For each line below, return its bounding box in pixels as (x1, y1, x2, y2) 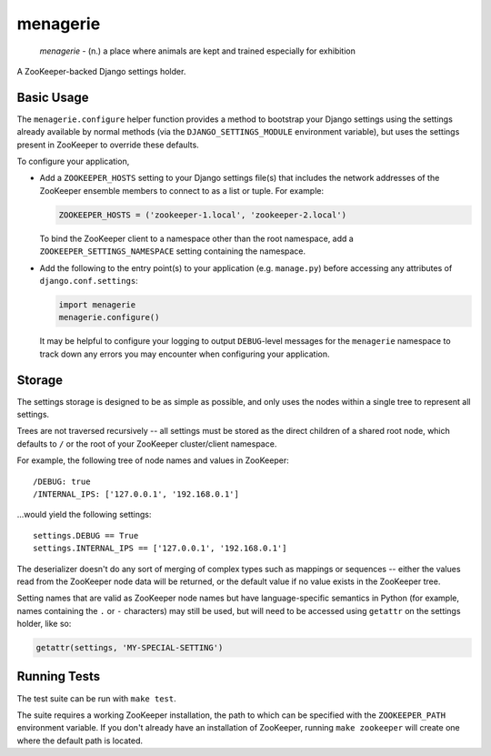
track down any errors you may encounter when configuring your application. (39, 348, 330, 359)
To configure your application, (16, 156, 130, 167)
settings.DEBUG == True (33, 530, 139, 540)
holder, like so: (16, 619, 72, 630)
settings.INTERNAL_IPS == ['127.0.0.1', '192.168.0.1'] (33, 543, 287, 554)
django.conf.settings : (39, 275, 138, 286)
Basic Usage (16, 89, 89, 105)
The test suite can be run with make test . (16, 692, 176, 704)
